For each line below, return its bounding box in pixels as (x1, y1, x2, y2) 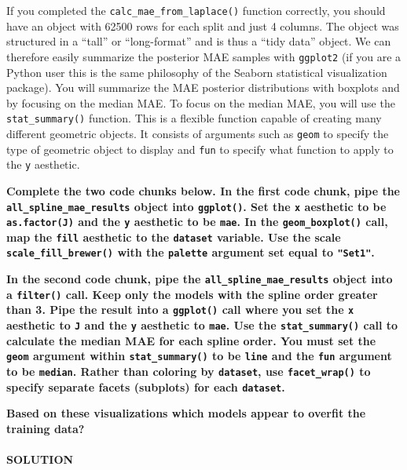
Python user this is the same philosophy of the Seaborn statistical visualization (6, 64, 387, 80)
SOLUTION (6, 451, 74, 468)
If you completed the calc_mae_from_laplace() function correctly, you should (6, 2, 386, 18)
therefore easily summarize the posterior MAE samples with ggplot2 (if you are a (6, 48, 401, 64)
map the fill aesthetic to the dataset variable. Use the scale (6, 228, 341, 245)
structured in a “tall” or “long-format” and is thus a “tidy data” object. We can (6, 33, 391, 49)
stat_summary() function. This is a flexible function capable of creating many (6, 110, 382, 126)
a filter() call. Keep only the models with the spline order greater (6, 286, 378, 302)
